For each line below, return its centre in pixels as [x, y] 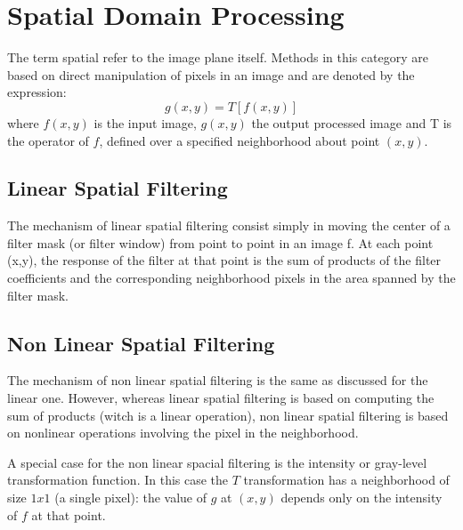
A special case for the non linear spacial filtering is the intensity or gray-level [217, 462]
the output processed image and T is [352, 122]
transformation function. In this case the [118, 480]
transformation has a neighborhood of [346, 480]
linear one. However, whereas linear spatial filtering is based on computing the [221, 398]
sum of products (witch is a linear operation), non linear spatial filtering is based [228, 415]
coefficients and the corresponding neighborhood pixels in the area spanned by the [231, 278]
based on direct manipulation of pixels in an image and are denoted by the [211, 74]
